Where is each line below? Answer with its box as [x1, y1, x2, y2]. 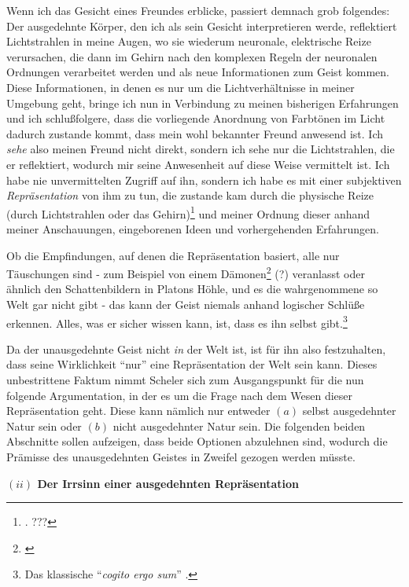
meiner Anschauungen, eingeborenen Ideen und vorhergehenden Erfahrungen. [6, 220, 379, 237]
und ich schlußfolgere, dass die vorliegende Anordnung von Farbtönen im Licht [6, 110, 385, 127]
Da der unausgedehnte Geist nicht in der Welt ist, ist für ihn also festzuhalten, [6, 340, 386, 357]
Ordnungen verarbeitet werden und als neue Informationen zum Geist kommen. [6, 64, 389, 80]
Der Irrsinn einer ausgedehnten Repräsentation [37, 475, 300, 491]
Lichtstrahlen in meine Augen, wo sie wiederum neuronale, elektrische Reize [6, 33, 371, 50]
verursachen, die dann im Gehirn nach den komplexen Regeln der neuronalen [6, 48, 378, 64]
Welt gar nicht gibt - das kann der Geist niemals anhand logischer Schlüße [6, 296, 365, 312]
